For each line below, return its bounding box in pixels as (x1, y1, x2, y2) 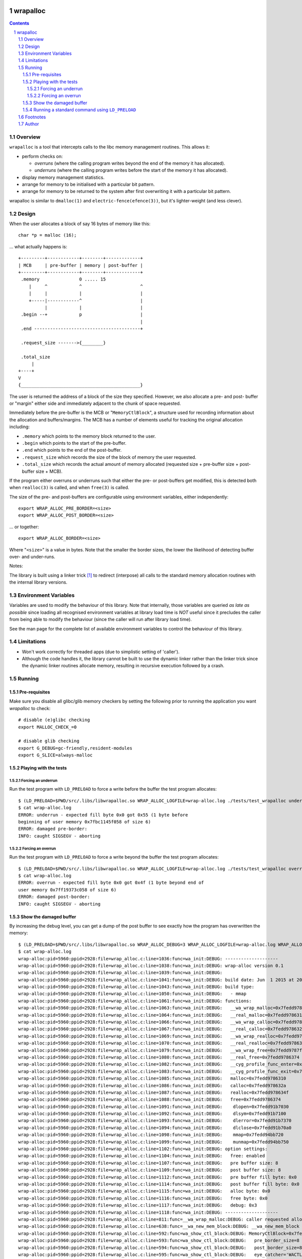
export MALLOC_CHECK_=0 (18, 724, 77, 730)
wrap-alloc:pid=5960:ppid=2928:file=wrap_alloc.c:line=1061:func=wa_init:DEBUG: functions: (18, 998, 252, 1004)
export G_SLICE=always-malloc (18, 752, 93, 758)
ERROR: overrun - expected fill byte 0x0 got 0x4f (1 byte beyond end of (18, 880, 204, 886)
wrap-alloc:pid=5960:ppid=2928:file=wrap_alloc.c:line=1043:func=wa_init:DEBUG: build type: (18, 984, 255, 990)
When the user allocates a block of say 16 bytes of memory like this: (9, 221, 150, 227)
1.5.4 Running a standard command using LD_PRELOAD (23, 107, 136, 113)
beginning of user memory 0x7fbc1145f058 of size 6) (18, 819, 151, 825)
